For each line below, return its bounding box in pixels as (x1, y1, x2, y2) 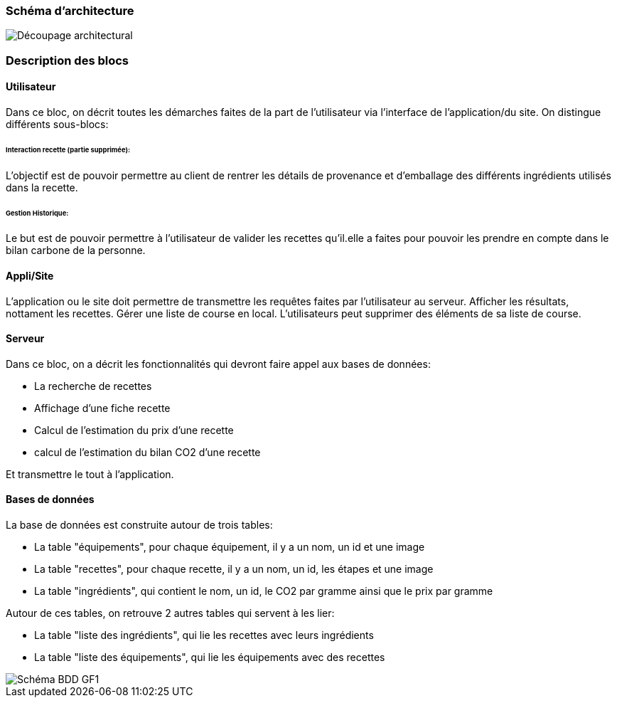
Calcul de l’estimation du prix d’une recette (34, 423, 234, 436)
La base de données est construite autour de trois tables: (6, 519, 273, 531)
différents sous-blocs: (6, 117, 109, 130)
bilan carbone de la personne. (6, 244, 146, 257)
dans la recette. (6, 181, 78, 194)
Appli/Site (6, 269, 54, 282)
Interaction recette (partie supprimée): (6, 145, 131, 154)
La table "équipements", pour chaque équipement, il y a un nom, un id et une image (34, 541, 425, 553)
